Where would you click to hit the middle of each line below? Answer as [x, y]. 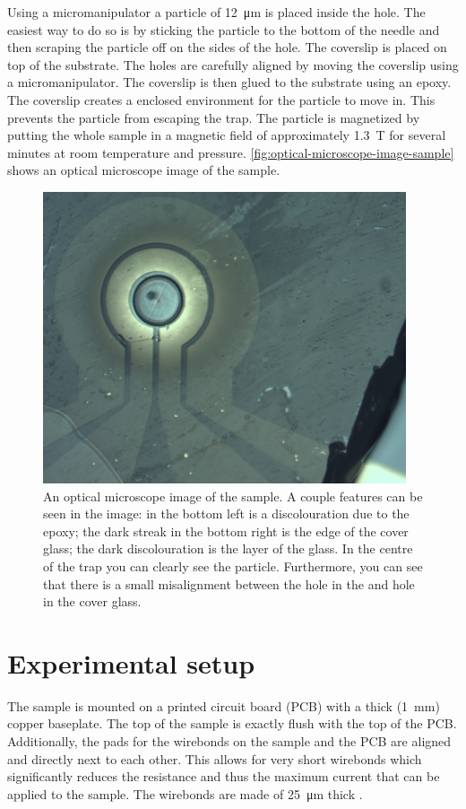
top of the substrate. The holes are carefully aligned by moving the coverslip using [233, 64]
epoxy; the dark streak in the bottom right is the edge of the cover [226, 531]
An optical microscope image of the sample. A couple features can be [233, 496]
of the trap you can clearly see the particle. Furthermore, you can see [233, 565]
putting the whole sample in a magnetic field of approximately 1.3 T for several [227, 135]
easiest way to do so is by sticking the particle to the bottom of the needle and [224, 29]
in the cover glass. [92, 601]
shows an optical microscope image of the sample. [144, 170]
